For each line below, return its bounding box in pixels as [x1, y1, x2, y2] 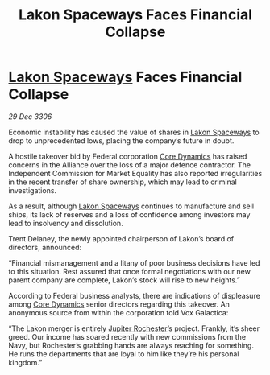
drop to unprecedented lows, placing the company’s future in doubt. [8, 135, 235, 146]
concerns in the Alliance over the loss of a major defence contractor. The [8, 159, 251, 170]
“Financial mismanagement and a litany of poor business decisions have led [8, 258, 260, 267]
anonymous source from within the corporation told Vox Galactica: [8, 307, 229, 317]
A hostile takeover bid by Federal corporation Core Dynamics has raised [8, 151, 247, 161]
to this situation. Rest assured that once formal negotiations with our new [8, 266, 251, 276]
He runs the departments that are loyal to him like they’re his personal [8, 348, 239, 359]
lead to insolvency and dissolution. [8, 218, 123, 228]
